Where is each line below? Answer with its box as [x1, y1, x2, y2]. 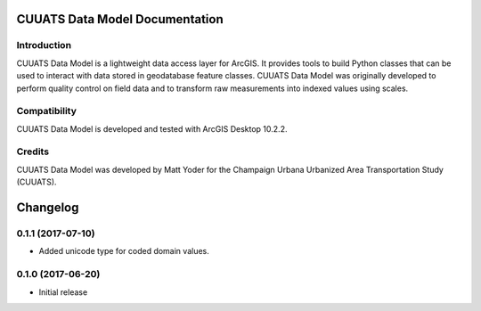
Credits [16, 145, 49, 158]
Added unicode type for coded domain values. [38, 246, 209, 257]
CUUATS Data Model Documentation [16, 12, 224, 27]
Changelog [16, 201, 79, 216]
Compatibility [16, 105, 77, 118]
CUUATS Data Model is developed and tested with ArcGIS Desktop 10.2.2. [16, 123, 288, 134]
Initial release [38, 286, 88, 298]
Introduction [16, 39, 71, 52]
